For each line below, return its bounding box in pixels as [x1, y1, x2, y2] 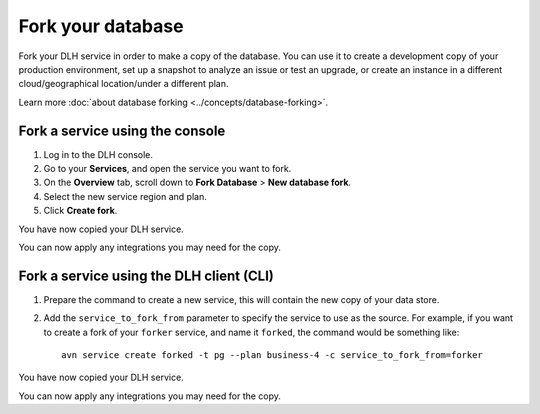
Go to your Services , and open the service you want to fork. [43, 163, 292, 175]
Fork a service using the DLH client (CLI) [18, 267, 275, 284]
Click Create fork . [43, 205, 118, 217]
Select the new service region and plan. [43, 190, 207, 202]
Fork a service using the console [18, 122, 226, 139]
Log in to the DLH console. [43, 148, 154, 160]
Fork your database [18, 15, 184, 37]
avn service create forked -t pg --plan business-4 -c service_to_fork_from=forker [61, 350, 484, 361]
